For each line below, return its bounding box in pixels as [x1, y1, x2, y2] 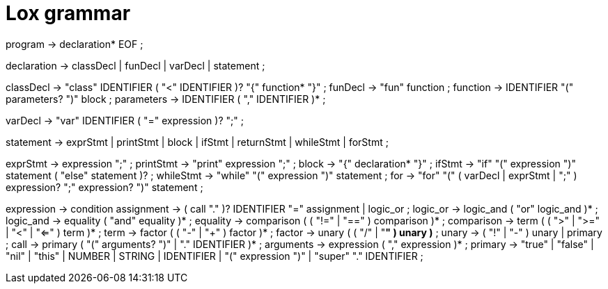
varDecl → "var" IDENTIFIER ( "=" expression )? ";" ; [6, 114, 244, 126]
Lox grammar [6, 1, 131, 25]
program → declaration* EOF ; [6, 38, 143, 50]
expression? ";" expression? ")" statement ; [6, 181, 203, 193]
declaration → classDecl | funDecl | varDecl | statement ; [6, 59, 265, 72]
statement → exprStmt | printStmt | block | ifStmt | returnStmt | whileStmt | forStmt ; [6, 135, 389, 148]
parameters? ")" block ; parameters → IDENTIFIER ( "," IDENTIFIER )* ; [6, 92, 326, 105]
